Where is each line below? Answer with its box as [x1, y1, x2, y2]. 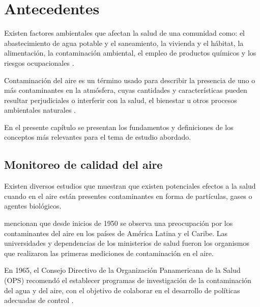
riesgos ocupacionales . [4, 57, 74, 68]
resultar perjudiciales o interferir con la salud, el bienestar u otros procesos [4, 94, 237, 105]
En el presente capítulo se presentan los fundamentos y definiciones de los [4, 121, 234, 132]
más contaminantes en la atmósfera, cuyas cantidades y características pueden [4, 85, 247, 95]
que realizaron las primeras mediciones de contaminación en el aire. [4, 247, 214, 258]
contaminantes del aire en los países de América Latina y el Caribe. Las [4, 227, 228, 238]
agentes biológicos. [4, 200, 62, 211]
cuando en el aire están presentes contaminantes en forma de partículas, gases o [4, 190, 252, 201]
